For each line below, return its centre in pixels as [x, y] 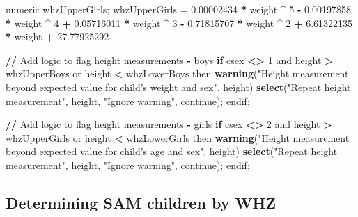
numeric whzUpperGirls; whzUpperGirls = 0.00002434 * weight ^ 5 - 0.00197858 [178, 9]
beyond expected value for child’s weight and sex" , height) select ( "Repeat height [178, 87]
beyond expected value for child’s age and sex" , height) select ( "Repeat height [172, 151]
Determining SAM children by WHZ [141, 202]
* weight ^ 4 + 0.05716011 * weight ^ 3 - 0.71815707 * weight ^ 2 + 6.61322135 [179, 23]
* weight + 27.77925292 [57, 37]
